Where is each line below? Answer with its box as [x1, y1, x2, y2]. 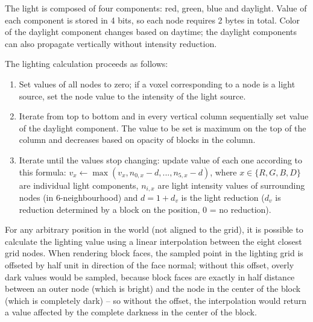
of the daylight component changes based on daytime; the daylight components [5, 25, 297, 38]
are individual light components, [19, 178, 139, 191]
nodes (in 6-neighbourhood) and [19, 191, 138, 203]
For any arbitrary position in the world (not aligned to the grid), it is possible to [5, 223, 303, 236]
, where [210, 165, 237, 178]
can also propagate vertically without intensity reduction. [5, 37, 217, 49]
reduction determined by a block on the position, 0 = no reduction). [19, 203, 271, 215]
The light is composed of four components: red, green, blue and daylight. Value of [5, 2, 307, 14]
